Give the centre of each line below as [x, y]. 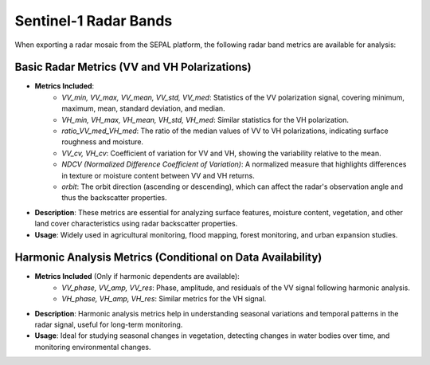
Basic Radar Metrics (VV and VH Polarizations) [133, 67]
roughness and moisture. [102, 142]
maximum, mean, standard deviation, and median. [144, 108]
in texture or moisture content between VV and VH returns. [158, 175]
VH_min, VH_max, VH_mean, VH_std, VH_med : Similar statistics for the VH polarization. [205, 120]
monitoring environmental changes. [93, 347]
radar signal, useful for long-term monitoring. [109, 324]
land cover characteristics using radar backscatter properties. [136, 224]
